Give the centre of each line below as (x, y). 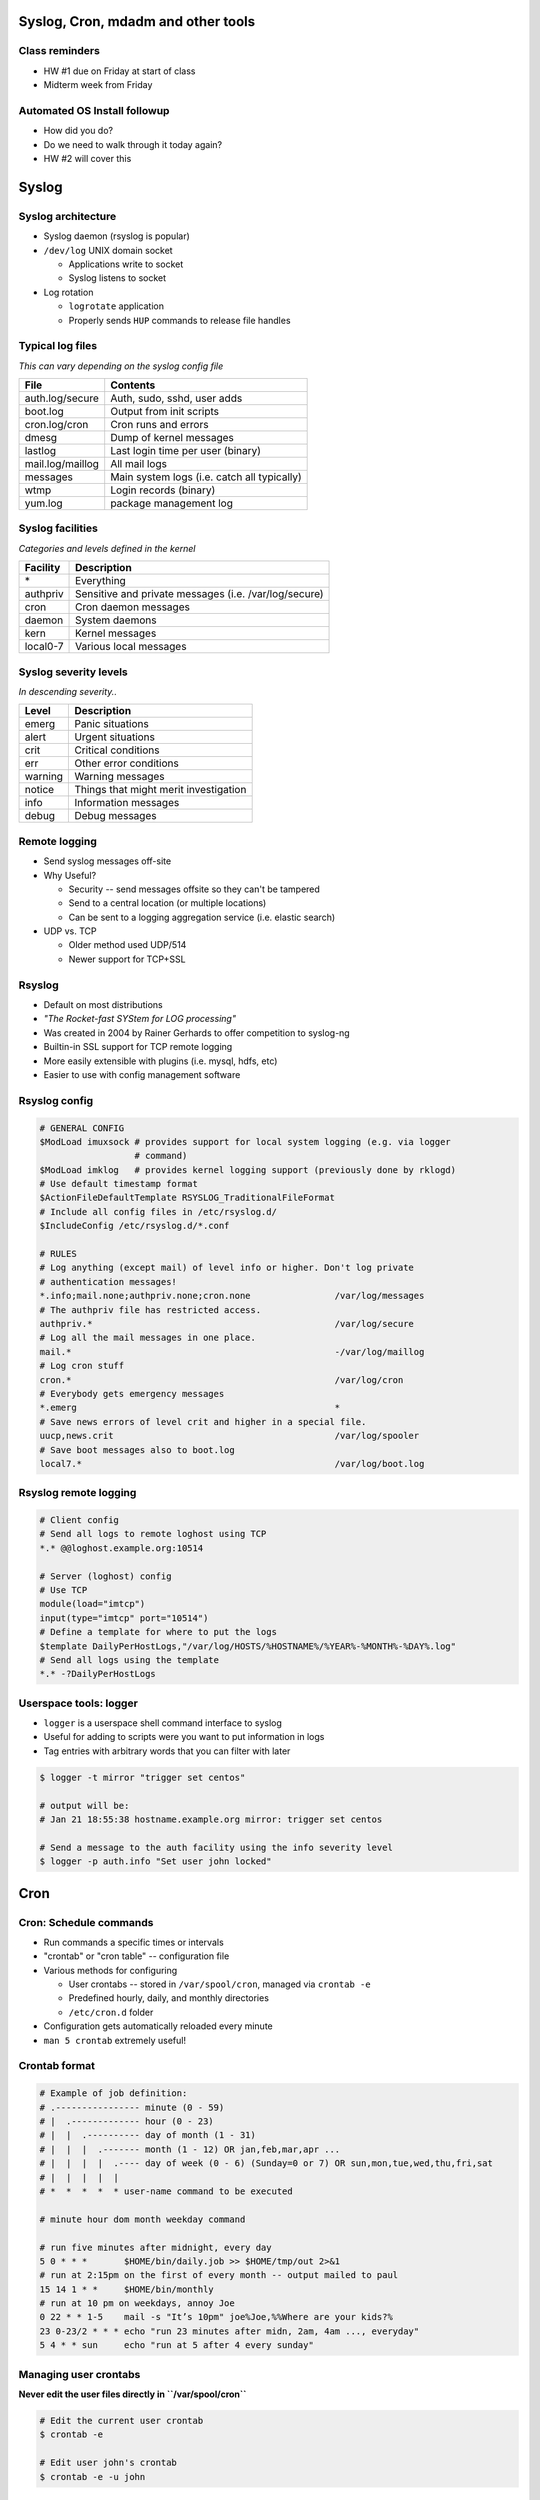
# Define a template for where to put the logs (158, 1632)
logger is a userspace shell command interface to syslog (162, 1723)
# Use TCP (63, 1589)
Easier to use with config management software (142, 1074)
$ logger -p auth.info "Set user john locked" (155, 1861)
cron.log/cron (56, 425)
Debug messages (115, 816)
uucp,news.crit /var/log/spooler (229, 1436)
